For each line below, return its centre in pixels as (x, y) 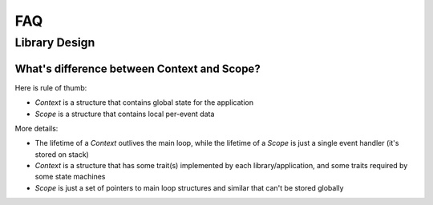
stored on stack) (62, 154)
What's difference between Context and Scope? (138, 68)
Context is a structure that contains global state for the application (144, 102)
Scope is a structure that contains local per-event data (125, 114)
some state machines (70, 177)
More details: (36, 128)
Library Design (55, 42)
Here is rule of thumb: (51, 87)
